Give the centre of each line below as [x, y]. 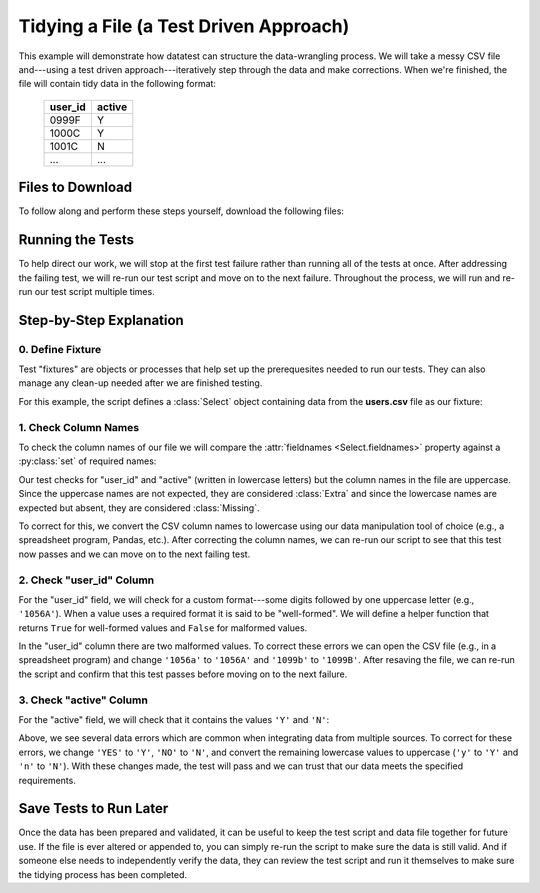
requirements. [47, 780]
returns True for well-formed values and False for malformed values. [163, 627]
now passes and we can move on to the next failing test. [134, 554]
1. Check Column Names [79, 427]
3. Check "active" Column [83, 700]
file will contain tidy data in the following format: [117, 84]
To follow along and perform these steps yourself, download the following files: [181, 211]
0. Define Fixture [60, 349]
